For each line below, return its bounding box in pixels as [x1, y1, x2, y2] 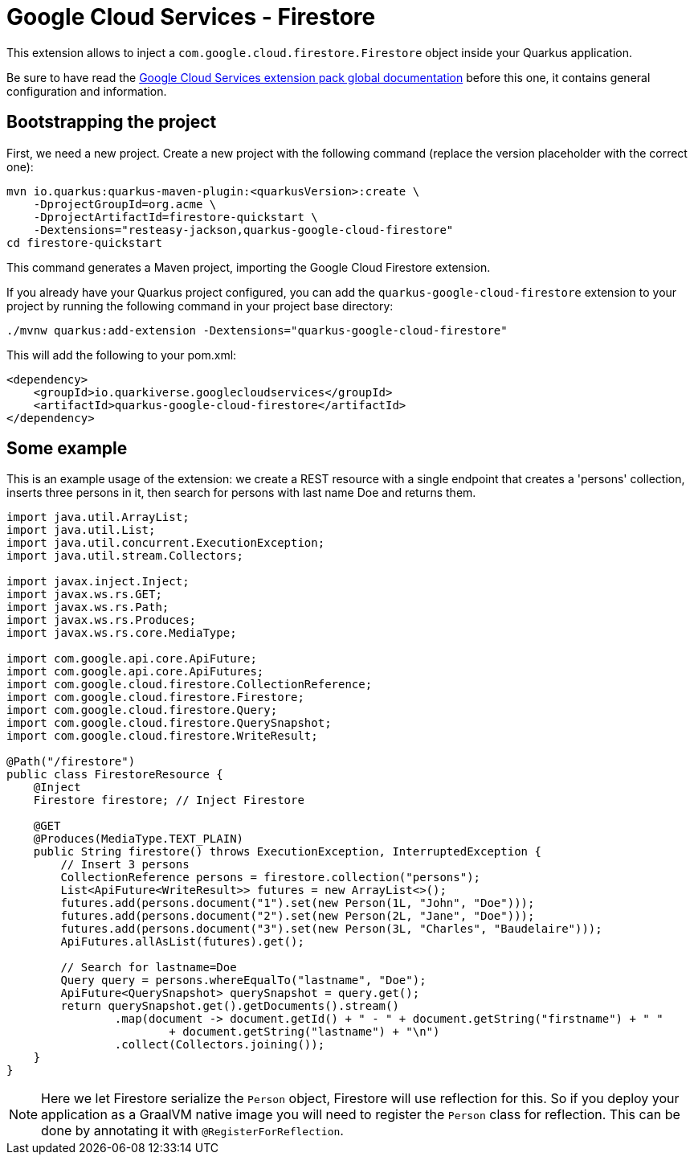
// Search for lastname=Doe [60, 961, 237, 974]
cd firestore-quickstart [6, 236, 162, 249]
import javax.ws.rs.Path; [6, 601, 169, 614]
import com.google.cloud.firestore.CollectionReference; [6, 678, 373, 691]
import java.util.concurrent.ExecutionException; [6, 536, 325, 550]
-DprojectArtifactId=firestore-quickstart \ [33, 210, 318, 224]
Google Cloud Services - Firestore [6, 3, 376, 31]
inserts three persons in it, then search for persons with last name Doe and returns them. [6, 486, 476, 500]
